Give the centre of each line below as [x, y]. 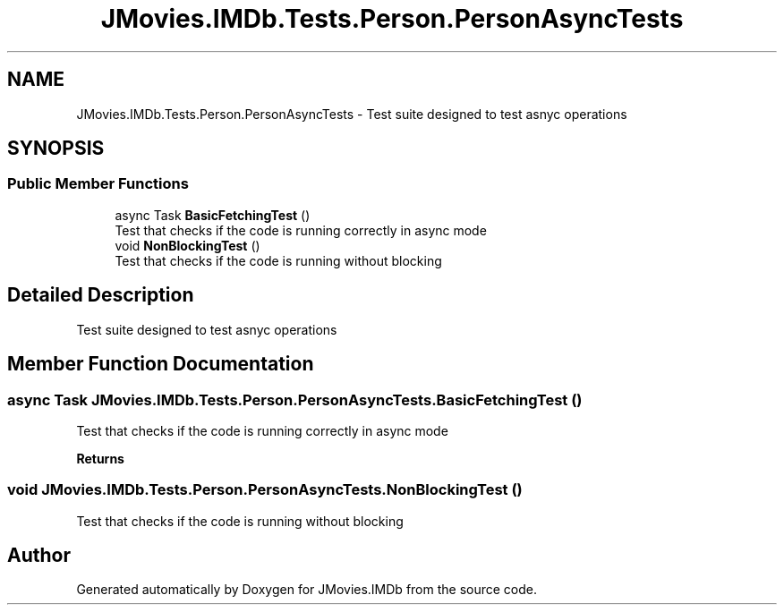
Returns [100, 458]
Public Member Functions [98, 184]
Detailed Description [101, 295]
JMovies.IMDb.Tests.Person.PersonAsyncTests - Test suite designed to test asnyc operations [352, 114]
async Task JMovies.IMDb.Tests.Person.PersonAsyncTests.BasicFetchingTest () [295, 399]
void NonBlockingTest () [187, 245]
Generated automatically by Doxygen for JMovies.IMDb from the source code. [307, 590]
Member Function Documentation [161, 364]
